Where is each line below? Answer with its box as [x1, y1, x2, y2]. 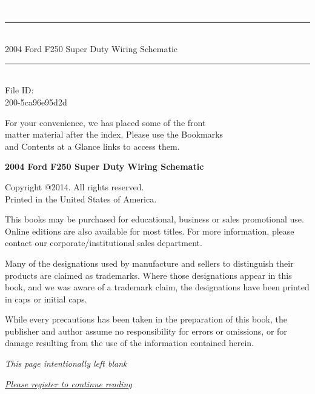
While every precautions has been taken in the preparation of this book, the [5, 313, 287, 326]
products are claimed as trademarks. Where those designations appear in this [5, 269, 292, 281]
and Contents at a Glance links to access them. [5, 139, 180, 152]
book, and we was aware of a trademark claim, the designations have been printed [5, 281, 310, 293]
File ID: [5, 84, 34, 96]
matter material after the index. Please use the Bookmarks [5, 128, 224, 141]
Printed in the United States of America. [5, 192, 157, 205]
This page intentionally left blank [5, 357, 127, 370]
